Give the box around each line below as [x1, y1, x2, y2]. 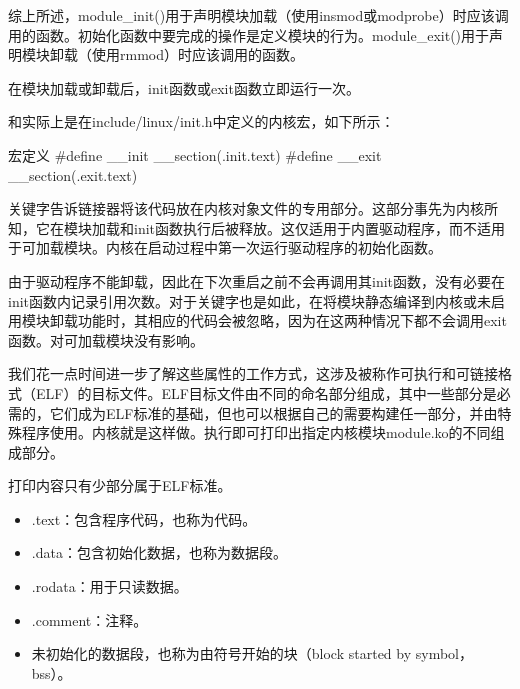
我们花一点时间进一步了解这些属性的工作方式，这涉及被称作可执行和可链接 [8, 363, 498, 384]
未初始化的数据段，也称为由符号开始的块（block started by [31, 643, 412, 664]
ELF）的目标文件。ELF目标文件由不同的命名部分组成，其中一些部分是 [35, 382, 497, 403]
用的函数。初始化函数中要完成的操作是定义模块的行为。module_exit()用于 [8, 24, 490, 45]
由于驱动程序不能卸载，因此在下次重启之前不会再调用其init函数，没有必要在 [8, 270, 506, 291]
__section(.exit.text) [8, 164, 138, 185]
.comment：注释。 [31, 609, 148, 630]
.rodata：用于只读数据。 [31, 576, 188, 597]
